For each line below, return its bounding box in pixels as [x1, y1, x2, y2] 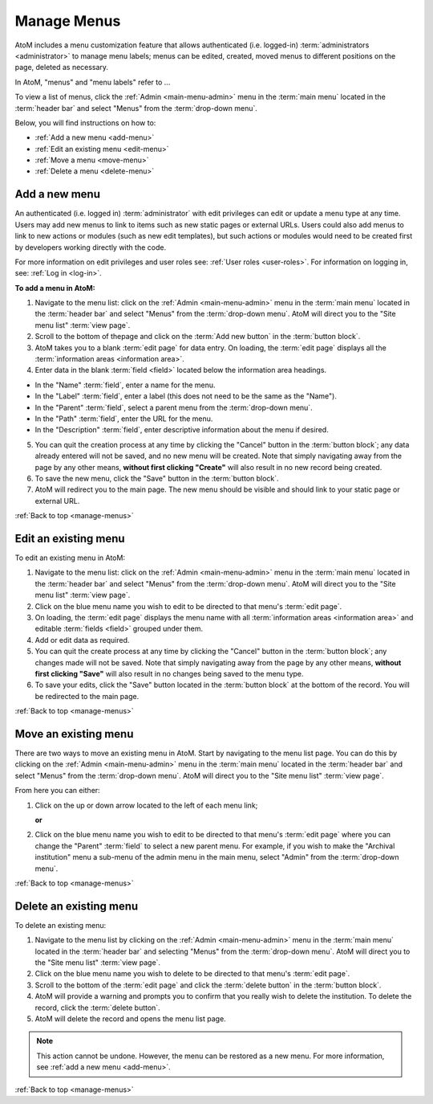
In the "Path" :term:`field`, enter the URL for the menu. [34, 414, 213, 423]
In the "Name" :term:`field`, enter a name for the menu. [34, 380, 216, 390]
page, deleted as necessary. [14, 63, 108, 72]
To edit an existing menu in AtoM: [14, 553, 126, 562]
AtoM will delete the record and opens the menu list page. [34, 1013, 226, 1024]
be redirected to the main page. [34, 691, 140, 701]
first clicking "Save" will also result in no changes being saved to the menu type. [34, 669, 304, 678]
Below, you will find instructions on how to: [14, 117, 156, 128]
